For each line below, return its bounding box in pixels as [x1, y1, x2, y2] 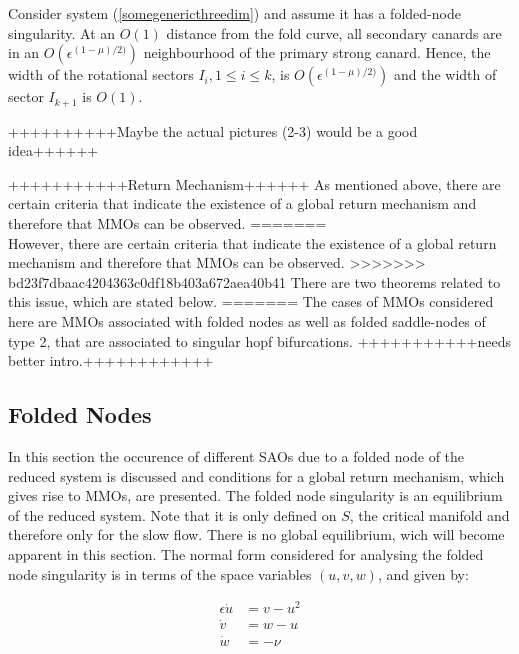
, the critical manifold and [349, 504, 510, 525]
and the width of [393, 64, 497, 85]
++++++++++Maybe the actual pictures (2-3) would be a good [8, 120, 418, 141]
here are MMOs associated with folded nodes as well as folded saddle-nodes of [8, 310, 486, 331]
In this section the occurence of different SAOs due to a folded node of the [8, 445, 465, 466]
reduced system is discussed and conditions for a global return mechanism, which [8, 465, 505, 486]
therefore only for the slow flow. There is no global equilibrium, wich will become [8, 524, 505, 545]
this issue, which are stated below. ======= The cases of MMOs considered [8, 291, 494, 312]
